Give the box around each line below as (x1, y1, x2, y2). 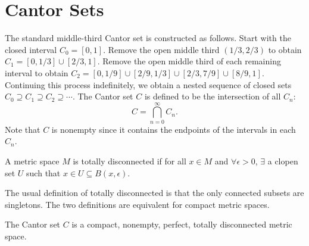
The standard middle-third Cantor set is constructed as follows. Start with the (5, 32, 291, 44)
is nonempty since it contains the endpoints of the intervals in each (51, 123, 296, 135)
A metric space (5, 155, 60, 167)
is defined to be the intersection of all (144, 90, 281, 102)
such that (26, 166, 61, 179)
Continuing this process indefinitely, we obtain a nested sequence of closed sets (5, 78, 292, 91)
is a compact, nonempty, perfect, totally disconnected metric (71, 218, 292, 231)
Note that (5, 123, 40, 135)
